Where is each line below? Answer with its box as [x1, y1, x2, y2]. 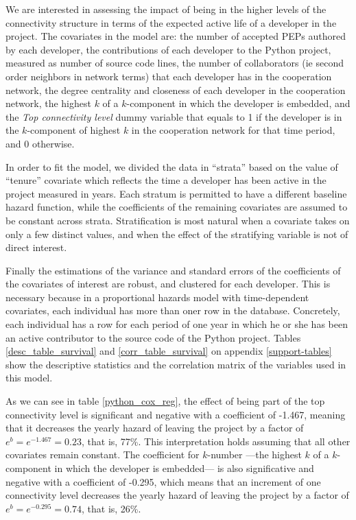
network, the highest [5, 96, 91, 110]
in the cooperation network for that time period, [131, 123, 335, 137]
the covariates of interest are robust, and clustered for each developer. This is [5, 276, 331, 291]
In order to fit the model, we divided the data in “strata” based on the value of [5, 159, 338, 174]
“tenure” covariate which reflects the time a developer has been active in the [5, 173, 327, 187]
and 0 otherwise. [5, 136, 75, 150]
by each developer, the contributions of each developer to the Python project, [5, 42, 331, 56]
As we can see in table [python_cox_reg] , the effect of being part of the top [5, 394, 325, 408]
